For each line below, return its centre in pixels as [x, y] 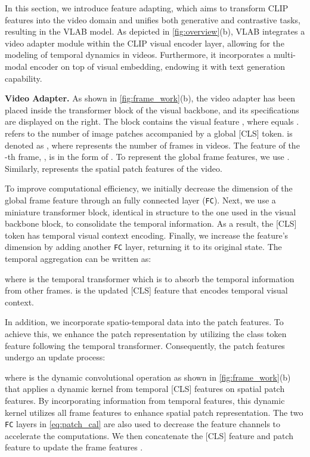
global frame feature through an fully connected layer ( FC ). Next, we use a [140, 200]
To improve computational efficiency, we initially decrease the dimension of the [149, 188]
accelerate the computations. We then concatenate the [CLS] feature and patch [149, 435]
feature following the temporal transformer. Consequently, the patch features [145, 345]
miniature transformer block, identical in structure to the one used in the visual [151, 211]
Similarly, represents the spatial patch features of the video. [114, 168]
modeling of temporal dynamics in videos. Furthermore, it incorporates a [138, 55]
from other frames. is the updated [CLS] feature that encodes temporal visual [146, 290]
